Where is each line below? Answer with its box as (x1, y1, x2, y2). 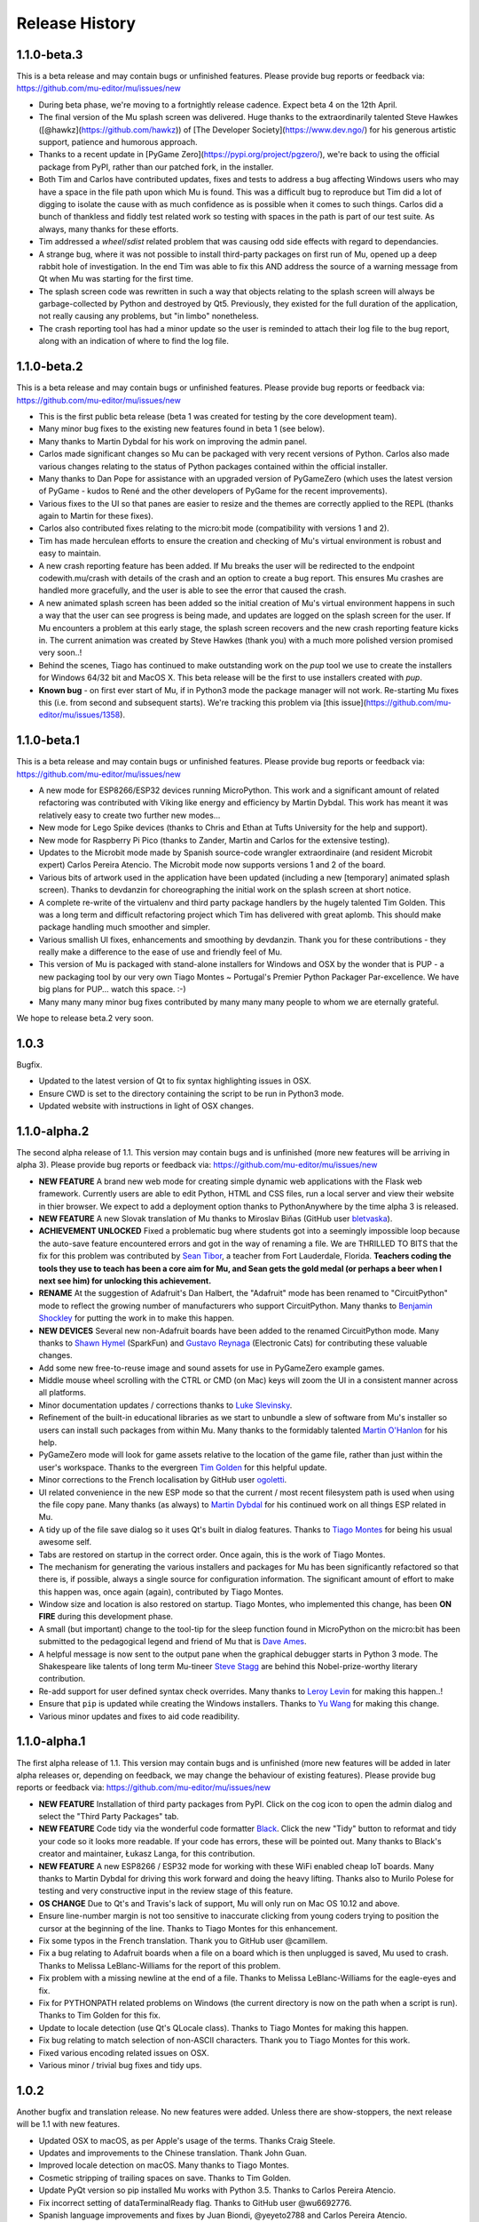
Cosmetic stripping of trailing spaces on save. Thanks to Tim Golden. (38, 2172, 292, 2183)
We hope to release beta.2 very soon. (16, 1013, 154, 1024)
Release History (16, 13, 137, 33)
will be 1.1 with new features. (16, 2119, 121, 2130)
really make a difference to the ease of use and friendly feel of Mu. (38, 947, 283, 957)
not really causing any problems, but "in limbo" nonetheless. (38, 311, 259, 322)
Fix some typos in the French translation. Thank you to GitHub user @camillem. (38, 1935, 328, 1946)
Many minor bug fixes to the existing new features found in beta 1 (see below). (38, 423, 326, 435)
